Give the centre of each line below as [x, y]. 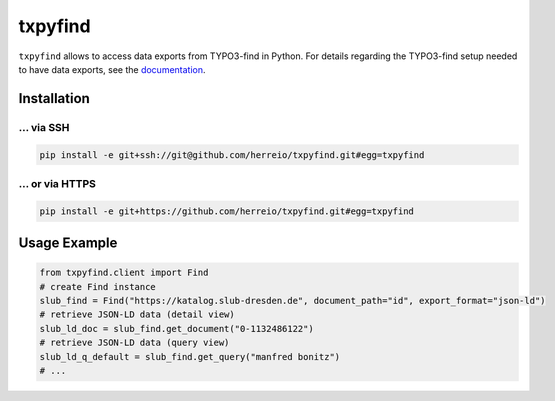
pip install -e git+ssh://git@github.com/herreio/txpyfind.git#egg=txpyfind [232, 154]
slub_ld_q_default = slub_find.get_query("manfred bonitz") [190, 356]
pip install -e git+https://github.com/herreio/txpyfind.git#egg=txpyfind [227, 211]
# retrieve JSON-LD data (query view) [134, 343]
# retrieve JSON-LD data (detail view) [137, 314]
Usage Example [68, 243]
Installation [54, 98]
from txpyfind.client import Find [124, 273]
